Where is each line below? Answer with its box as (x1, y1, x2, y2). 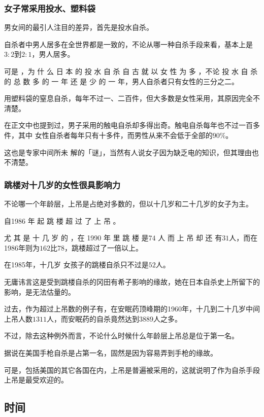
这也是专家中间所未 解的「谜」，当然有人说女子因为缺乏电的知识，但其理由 (4, 147, 252, 157)
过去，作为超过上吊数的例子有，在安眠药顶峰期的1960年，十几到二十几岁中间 (4, 303, 260, 314)
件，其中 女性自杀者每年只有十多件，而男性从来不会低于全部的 (4, 129, 213, 140)
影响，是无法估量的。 (4, 286, 75, 297)
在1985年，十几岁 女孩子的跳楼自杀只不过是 (4, 259, 149, 270)
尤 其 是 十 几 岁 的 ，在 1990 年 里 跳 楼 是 (4, 232, 149, 243)
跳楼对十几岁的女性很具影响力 (4, 178, 121, 191)
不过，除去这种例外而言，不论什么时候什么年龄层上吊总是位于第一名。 (4, 330, 239, 341)
